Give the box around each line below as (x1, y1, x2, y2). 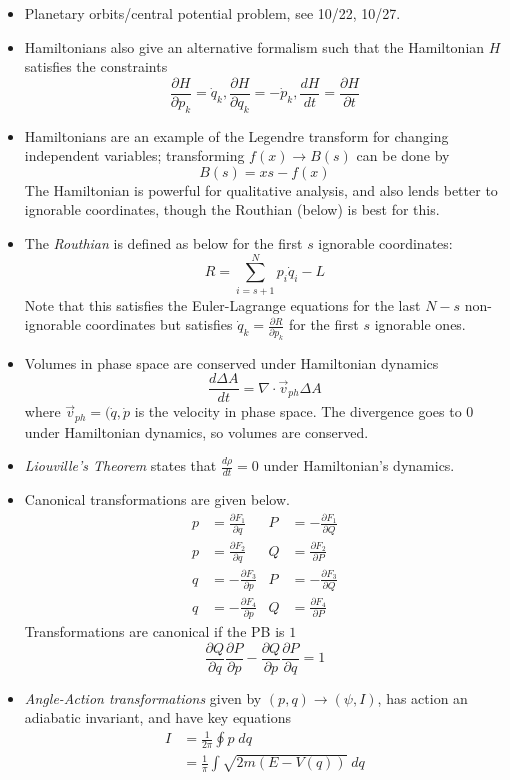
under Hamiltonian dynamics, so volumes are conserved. (24, 421, 369, 442)
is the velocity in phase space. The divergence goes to (134, 401, 462, 422)
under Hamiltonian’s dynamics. (263, 455, 455, 476)
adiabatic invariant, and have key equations (24, 707, 291, 728)
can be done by (356, 145, 450, 166)
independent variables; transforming (24, 145, 245, 166)
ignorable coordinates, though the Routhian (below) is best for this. (24, 199, 440, 220)
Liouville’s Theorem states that (24, 455, 217, 476)
